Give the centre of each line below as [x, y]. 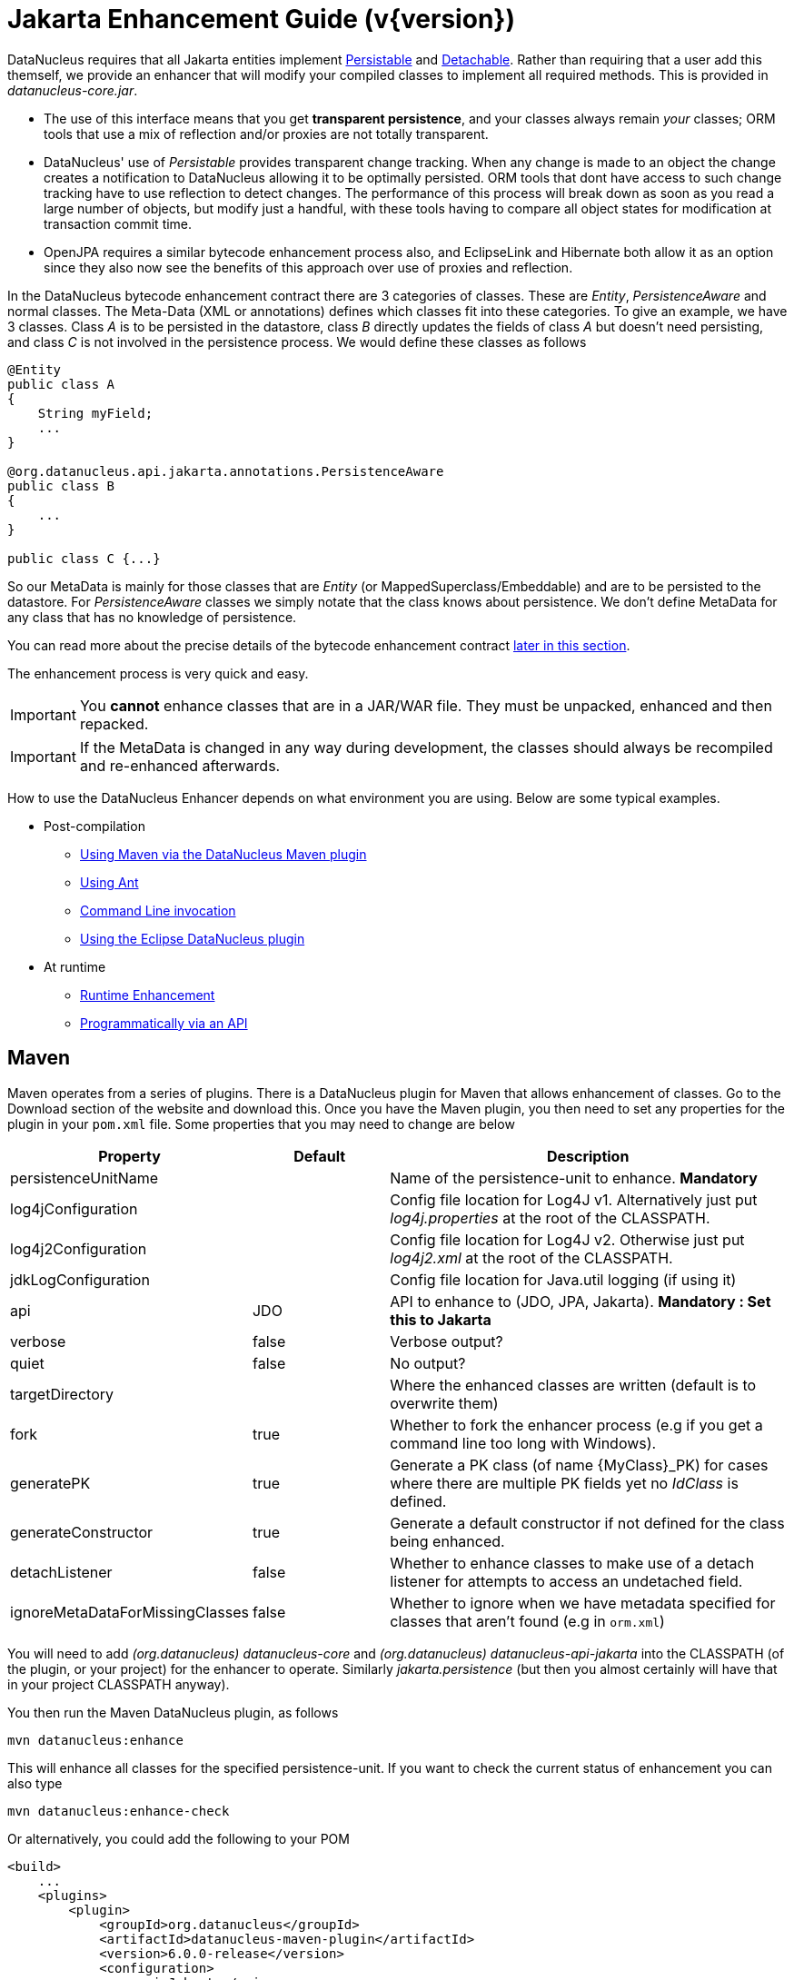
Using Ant [109, 882]
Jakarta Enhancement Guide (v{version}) [261, 19]
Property [129, 1156]
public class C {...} [84, 558]
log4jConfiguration [74, 1208]
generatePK [50, 1483]
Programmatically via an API [164, 1023]
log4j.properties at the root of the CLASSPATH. [550, 1218]
